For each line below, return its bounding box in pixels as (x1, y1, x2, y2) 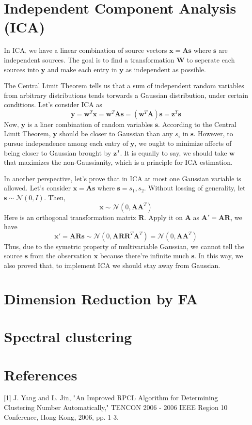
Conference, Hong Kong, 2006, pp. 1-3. (4, 411, 119, 422)
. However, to (193, 128, 233, 139)
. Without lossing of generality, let (144, 183, 246, 193)
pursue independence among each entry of (4, 138, 128, 148)
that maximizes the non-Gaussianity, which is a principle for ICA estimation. (4, 157, 233, 167)
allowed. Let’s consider (4, 183, 71, 193)
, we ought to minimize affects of (134, 138, 232, 148)
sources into (4, 64, 39, 74)
